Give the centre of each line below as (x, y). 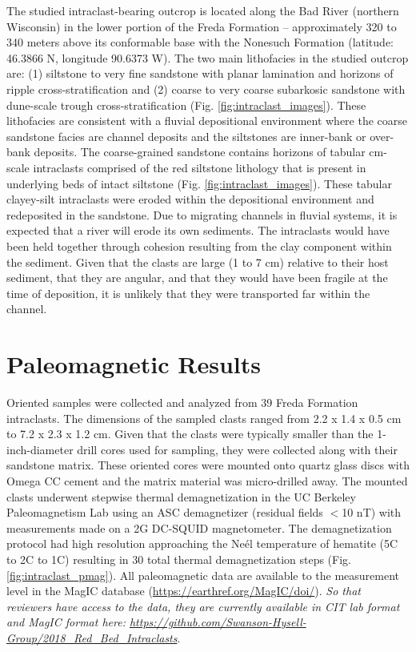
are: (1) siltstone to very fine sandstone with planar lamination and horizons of (200, 73)
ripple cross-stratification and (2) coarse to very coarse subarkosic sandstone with (206, 89)
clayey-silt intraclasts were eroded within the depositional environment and (190, 199)
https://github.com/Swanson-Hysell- (218, 622)
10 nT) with (372, 512)
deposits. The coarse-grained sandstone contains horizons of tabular (200, 152)
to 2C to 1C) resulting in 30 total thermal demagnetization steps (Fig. (179, 559)
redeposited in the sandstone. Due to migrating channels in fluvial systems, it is (202, 214)
